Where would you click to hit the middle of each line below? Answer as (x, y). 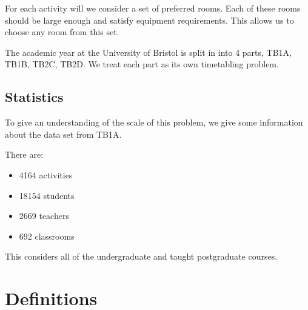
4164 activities (46, 174)
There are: (24, 154)
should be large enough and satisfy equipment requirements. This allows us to (149, 20)
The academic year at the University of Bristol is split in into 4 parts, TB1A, (149, 52)
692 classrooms (47, 236)
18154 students (47, 195)
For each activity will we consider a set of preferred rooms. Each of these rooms (153, 8)
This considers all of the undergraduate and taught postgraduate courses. (141, 256)
